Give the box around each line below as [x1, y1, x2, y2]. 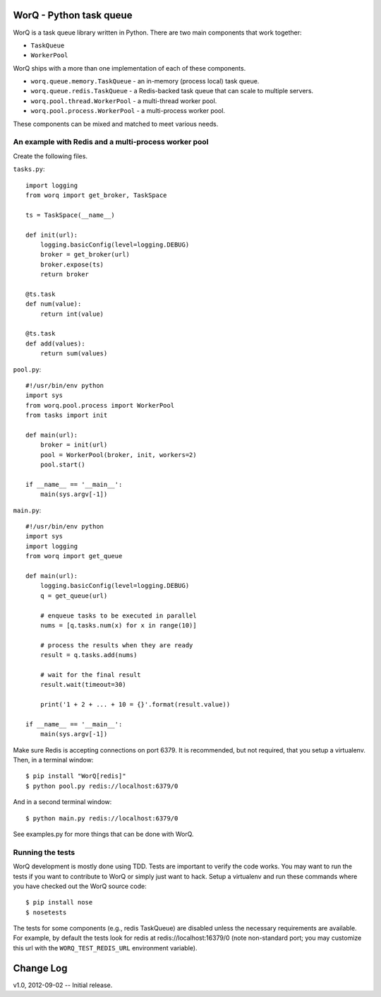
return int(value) [40, 309, 104, 318]
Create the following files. [13, 152, 88, 160]
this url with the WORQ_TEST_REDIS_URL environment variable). [13, 943, 198, 952]
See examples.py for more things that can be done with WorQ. [13, 830, 194, 838]
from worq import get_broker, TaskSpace [25, 191, 167, 199]
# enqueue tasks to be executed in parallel [40, 611, 197, 620]
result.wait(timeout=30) [40, 680, 126, 689]
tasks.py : [13, 165, 45, 173]
